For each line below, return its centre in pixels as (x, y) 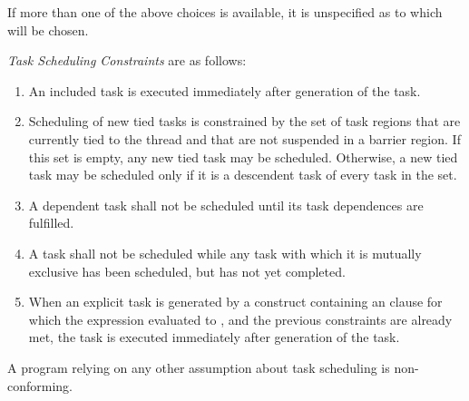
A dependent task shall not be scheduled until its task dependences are (226, 205)
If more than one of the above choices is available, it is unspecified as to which (225, 12)
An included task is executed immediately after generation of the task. (225, 90)
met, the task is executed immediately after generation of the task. (214, 337)
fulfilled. (51, 223)
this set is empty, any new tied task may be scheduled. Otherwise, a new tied (243, 156)
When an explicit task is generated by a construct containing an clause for (235, 302)
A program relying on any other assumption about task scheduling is (199, 367)
